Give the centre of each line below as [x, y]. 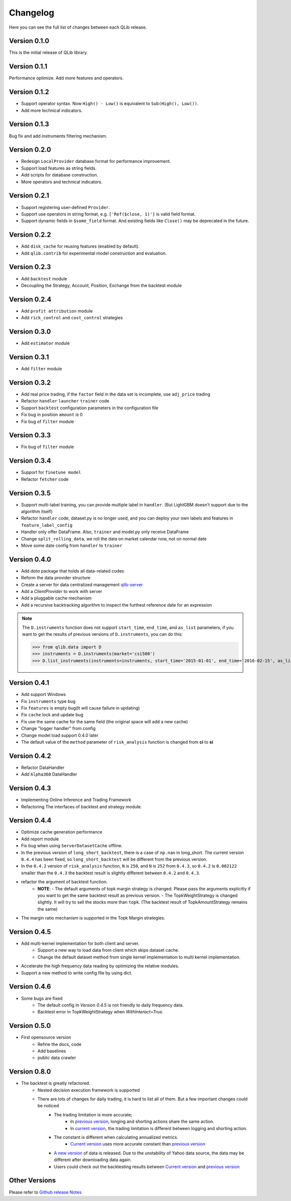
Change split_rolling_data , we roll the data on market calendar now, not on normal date [114, 539]
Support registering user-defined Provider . [65, 207]
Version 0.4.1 [29, 683]
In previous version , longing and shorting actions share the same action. [142, 1122]
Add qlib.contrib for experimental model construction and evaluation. [94, 253]
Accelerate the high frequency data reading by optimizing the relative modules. [100, 966]
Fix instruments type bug [48, 701]
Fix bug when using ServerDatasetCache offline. [72, 846]
